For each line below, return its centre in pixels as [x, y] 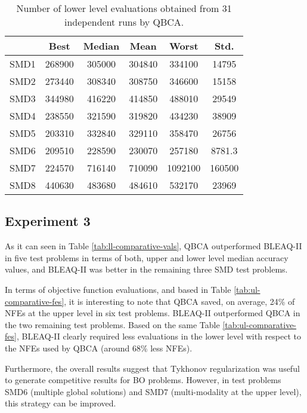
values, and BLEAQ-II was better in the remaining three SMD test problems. [146, 269]
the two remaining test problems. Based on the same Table [112, 324]
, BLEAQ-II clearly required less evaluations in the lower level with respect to [159, 336]
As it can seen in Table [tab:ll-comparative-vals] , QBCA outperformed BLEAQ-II [153, 246]
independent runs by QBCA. [124, 22]
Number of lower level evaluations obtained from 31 [124, 8]
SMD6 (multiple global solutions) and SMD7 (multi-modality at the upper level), [153, 391]
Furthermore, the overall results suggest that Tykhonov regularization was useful [152, 368]
